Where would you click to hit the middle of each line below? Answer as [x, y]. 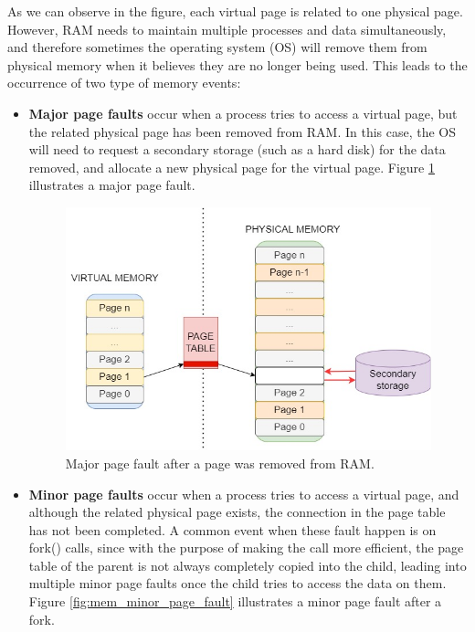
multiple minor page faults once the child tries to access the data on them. [237, 583]
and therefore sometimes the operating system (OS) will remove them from [217, 47]
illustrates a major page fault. [112, 185]
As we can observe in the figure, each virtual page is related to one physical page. [235, 11]
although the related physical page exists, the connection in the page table [237, 512]
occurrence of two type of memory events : [124, 83]
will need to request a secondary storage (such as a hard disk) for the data [237, 149]
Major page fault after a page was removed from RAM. [220, 463]
